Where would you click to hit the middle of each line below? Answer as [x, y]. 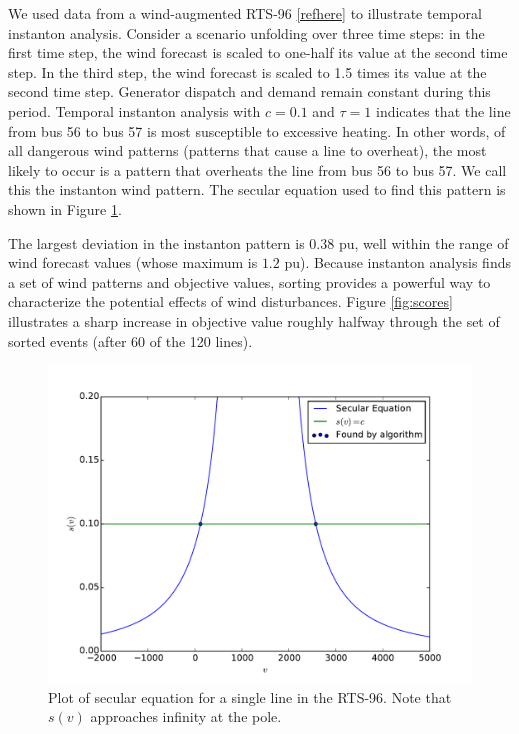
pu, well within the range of [423, 242]
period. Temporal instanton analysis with [134, 110]
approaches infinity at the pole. [186, 716]
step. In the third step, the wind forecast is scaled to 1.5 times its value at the [247, 71]
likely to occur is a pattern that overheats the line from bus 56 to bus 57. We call [257, 169]
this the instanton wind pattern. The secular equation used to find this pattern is [257, 189]
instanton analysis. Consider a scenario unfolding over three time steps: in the [246, 32]
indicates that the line [443, 110]
